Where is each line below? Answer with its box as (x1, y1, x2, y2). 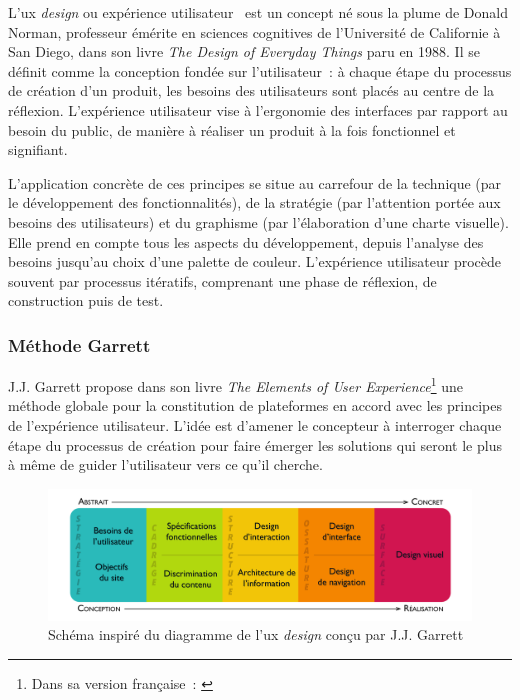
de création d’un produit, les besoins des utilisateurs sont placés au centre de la (8, 80, 495, 101)
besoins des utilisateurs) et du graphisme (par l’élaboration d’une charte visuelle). (8, 211, 509, 232)
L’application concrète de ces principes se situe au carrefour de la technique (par (8, 172, 502, 193)
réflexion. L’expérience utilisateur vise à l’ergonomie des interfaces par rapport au (8, 99, 508, 120)
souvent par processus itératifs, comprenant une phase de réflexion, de (8, 270, 437, 291)
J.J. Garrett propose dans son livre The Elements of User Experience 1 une (8, 373, 464, 396)
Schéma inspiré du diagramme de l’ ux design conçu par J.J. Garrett (48, 624, 464, 645)
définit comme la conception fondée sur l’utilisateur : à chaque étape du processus (8, 60, 512, 81)
